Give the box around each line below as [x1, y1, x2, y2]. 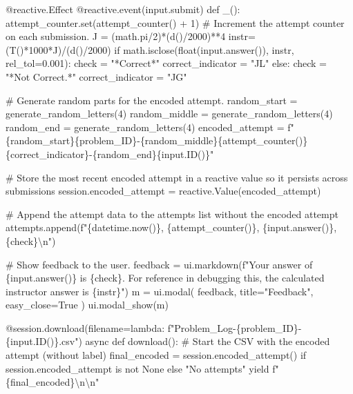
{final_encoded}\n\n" [6, 375, 99, 389]
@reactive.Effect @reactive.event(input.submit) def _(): [6, 2, 240, 16]
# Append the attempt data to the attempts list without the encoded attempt [6, 206, 338, 221]
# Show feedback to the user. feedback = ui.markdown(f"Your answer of [6, 257, 313, 271]
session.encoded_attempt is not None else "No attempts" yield [6, 361, 269, 375]
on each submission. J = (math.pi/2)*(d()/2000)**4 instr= [6, 29, 256, 43]
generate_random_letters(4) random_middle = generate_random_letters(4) [6, 106, 333, 121]
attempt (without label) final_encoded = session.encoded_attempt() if [6, 348, 307, 362]
